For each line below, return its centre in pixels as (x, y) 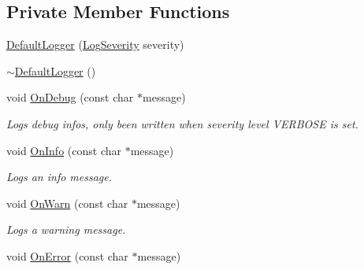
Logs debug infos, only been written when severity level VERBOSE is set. (182, 123)
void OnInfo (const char (64, 150)
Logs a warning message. (66, 229)
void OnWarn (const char (67, 203)
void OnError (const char (67, 255)
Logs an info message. (59, 177)
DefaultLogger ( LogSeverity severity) (95, 44)
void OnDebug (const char (70, 97)
